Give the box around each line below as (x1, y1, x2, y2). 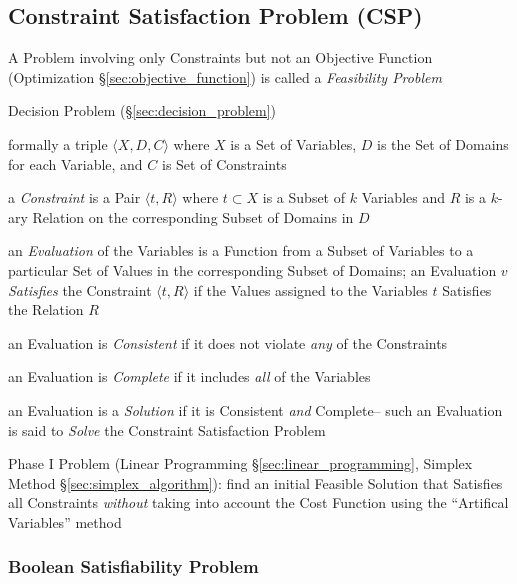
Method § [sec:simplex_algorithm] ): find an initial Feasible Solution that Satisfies (8, 472, 503, 493)
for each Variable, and (8, 153, 143, 174)
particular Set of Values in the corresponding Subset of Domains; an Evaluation (8, 259, 497, 280)
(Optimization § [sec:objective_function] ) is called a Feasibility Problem (8, 66, 442, 87)
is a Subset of (262, 187, 346, 208)
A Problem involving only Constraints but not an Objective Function (8, 47, 433, 68)
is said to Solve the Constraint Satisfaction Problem (8, 419, 326, 440)
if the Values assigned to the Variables (193, 279, 428, 300)
